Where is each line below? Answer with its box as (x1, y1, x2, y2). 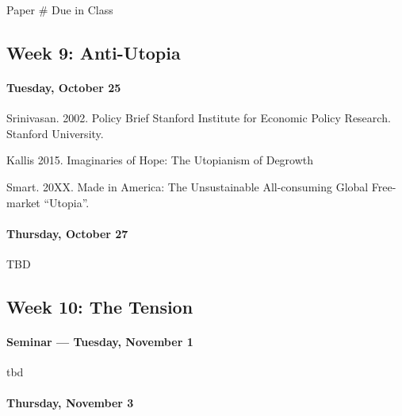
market (6, 194, 40, 210)
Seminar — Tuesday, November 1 (6, 333, 193, 349)
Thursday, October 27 (6, 225, 128, 241)
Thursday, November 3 (6, 395, 134, 411)
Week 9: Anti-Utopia (6, 40, 181, 64)
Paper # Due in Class (6, 2, 113, 17)
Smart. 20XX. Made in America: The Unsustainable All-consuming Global (6, 178, 369, 195)
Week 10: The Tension (6, 294, 193, 318)
